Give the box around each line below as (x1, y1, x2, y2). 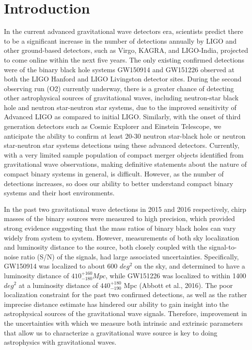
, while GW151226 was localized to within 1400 (105, 270, 246, 280)
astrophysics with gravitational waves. (4, 337, 117, 347)
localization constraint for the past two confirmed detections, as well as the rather (4, 289, 247, 300)
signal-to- (209, 242, 237, 252)
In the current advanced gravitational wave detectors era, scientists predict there (4, 26, 243, 36)
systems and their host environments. (4, 188, 115, 198)
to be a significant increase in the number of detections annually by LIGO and (4, 35, 237, 46)
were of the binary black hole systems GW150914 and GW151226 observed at (4, 64, 235, 74)
